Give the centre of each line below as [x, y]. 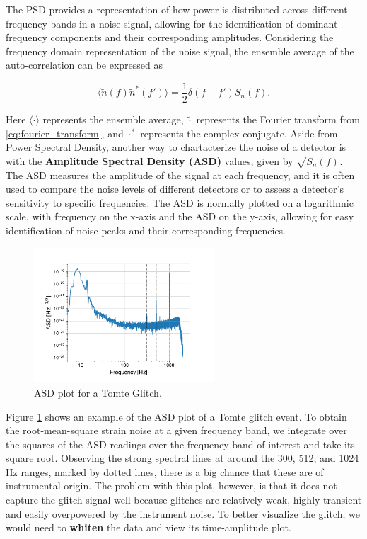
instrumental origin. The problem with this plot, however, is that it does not [171, 486]
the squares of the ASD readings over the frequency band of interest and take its [180, 444]
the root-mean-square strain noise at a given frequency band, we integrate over [176, 430]
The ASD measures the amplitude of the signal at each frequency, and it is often [180, 175]
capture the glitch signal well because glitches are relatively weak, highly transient [184, 500]
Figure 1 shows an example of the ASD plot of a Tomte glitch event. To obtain [176, 416]
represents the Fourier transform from [278, 119]
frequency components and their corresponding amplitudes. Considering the [170, 37]
